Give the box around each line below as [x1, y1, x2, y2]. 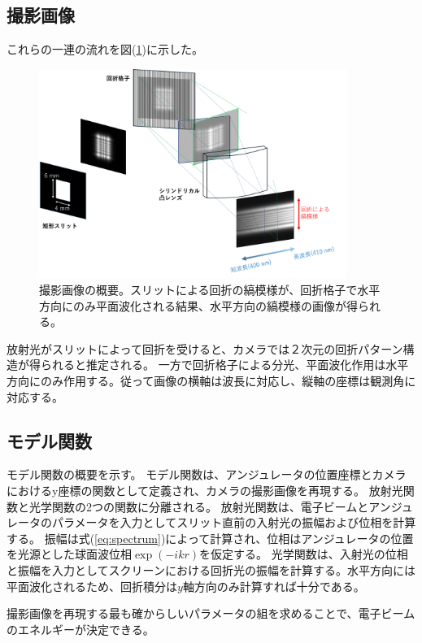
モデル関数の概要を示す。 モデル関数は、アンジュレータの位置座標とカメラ [7, 466, 407, 483]
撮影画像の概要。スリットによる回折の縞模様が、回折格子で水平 [39, 281, 381, 298]
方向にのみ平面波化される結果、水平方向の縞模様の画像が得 [39, 297, 358, 314]
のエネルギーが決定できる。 [7, 620, 154, 637]
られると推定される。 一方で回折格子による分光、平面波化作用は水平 [40, 356, 409, 373]
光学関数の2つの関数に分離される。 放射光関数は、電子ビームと [28, 497, 369, 515]
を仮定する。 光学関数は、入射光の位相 [199, 545, 408, 563]
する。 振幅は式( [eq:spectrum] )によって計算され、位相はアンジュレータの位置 [7, 529, 414, 546]
